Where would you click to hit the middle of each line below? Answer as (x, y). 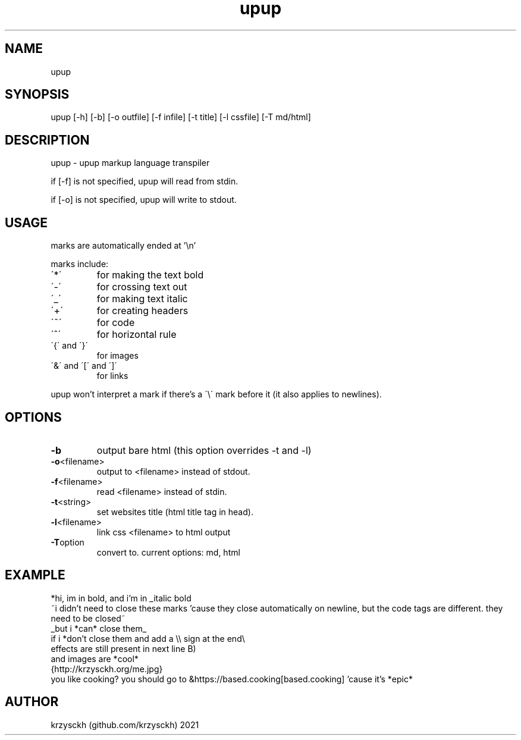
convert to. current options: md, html (168, 552)
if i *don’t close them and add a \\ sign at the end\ (148, 638)
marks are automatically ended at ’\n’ (123, 246)
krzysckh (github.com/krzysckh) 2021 (125, 725)
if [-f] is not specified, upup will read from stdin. (145, 181)
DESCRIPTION (47, 140)
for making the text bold (150, 275)
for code (116, 323)
